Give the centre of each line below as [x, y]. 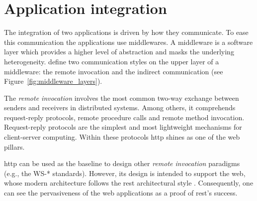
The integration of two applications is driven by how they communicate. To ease [126, 32]
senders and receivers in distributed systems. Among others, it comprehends [120, 107]
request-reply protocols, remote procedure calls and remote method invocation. [124, 117]
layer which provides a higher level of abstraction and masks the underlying [119, 52]
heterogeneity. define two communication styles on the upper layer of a [112, 61]
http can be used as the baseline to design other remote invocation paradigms [122, 163]
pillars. [14, 146]
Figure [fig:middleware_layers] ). [53, 81]
